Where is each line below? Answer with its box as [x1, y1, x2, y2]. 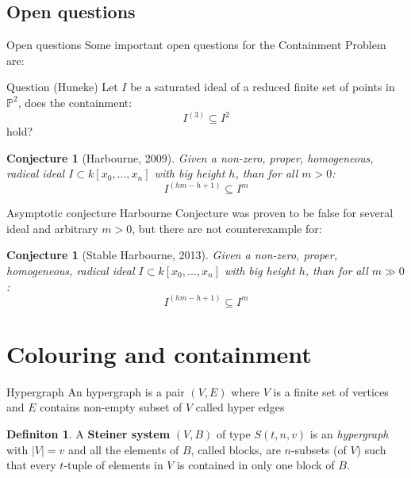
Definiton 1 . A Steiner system [6, 425, 171, 442]
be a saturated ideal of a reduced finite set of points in [130, 78, 395, 95]
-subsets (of [290, 441, 347, 457]
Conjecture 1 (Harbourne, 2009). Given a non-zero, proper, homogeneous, [6, 149, 374, 166]
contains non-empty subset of [40, 399, 182, 415]
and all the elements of [67, 441, 179, 457]
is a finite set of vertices [273, 383, 389, 400]
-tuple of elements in [63, 457, 163, 473]
